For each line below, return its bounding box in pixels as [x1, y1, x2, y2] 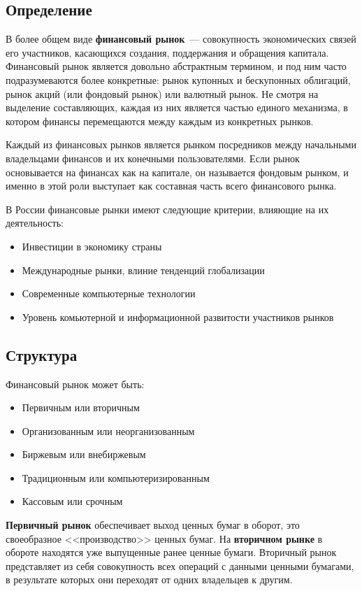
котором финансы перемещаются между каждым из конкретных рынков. [6, 113, 314, 128]
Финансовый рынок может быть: [6, 376, 145, 391]
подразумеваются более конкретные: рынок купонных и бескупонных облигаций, [6, 72, 351, 87]
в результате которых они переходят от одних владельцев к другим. [6, 572, 293, 587]
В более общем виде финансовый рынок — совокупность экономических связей [6, 31, 356, 46]
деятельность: [6, 215, 64, 230]
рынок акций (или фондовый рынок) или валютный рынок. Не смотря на [6, 86, 319, 101]
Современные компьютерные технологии [22, 286, 196, 301]
